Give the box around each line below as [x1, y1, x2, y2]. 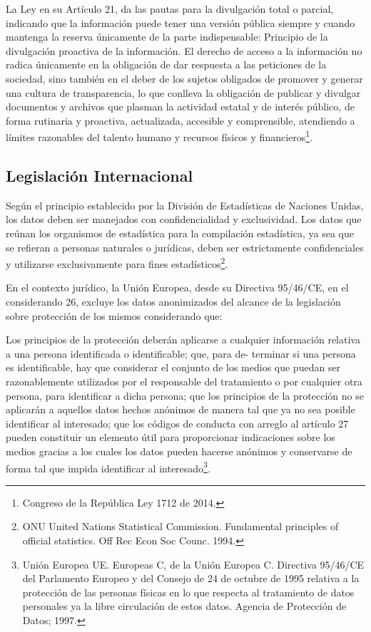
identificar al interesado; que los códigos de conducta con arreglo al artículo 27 [6, 415, 349, 430]
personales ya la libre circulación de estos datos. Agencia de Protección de [22, 599, 347, 613]
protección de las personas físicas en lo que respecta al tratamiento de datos [22, 584, 355, 599]
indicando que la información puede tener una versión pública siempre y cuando [6, 15, 355, 30]
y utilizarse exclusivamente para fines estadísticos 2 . [6, 254, 228, 271]
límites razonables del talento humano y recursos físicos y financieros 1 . [6, 128, 313, 144]
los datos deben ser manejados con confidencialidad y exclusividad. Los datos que [6, 212, 362, 227]
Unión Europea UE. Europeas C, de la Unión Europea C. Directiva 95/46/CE [22, 556, 365, 571]
